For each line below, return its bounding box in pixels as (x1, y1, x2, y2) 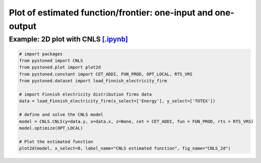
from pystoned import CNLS (19, 58, 83, 63)
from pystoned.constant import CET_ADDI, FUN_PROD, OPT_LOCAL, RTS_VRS (19, 71, 193, 77)
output (9, 21, 37, 31)
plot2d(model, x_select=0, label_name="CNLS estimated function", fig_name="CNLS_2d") (19, 146, 231, 151)
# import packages (19, 51, 63, 56)
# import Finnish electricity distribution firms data (19, 92, 152, 97)
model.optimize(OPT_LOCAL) (19, 125, 83, 131)
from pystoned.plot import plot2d (19, 65, 101, 70)
